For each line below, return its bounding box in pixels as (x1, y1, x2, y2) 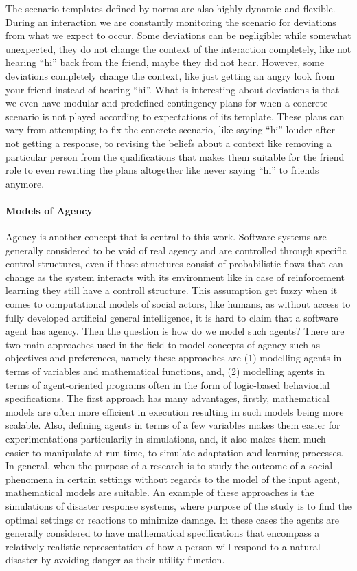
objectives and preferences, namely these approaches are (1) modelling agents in (5, 350, 342, 365)
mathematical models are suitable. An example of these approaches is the (5, 485, 314, 500)
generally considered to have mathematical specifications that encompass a (5, 526, 320, 540)
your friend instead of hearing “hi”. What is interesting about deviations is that (5, 82, 340, 96)
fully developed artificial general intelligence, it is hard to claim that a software (5, 310, 338, 324)
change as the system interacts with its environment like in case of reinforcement (5, 269, 345, 284)
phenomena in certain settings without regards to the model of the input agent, (5, 471, 340, 486)
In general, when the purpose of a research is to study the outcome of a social (5, 458, 333, 473)
